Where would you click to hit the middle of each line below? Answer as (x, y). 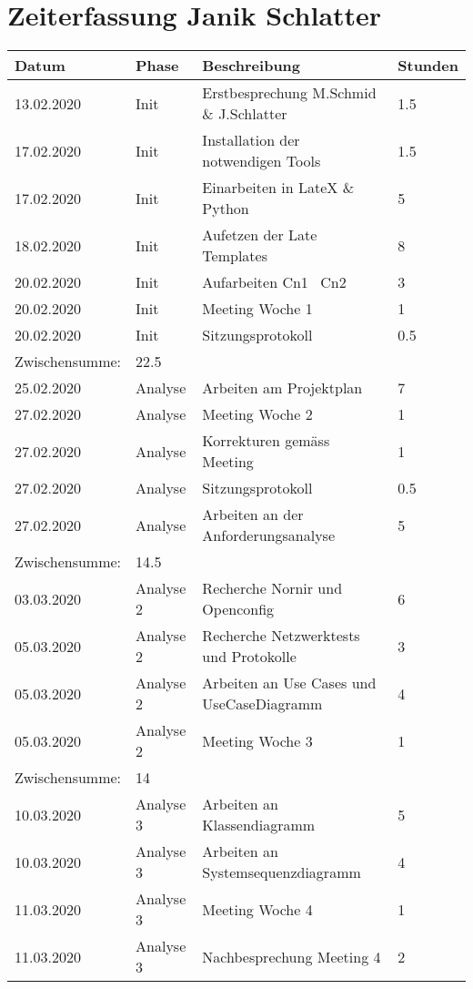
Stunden (428, 66)
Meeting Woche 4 (257, 909)
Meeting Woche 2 (257, 414)
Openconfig (238, 609)
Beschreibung (252, 66)
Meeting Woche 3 (257, 740)
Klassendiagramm (259, 825)
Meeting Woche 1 (257, 309)
